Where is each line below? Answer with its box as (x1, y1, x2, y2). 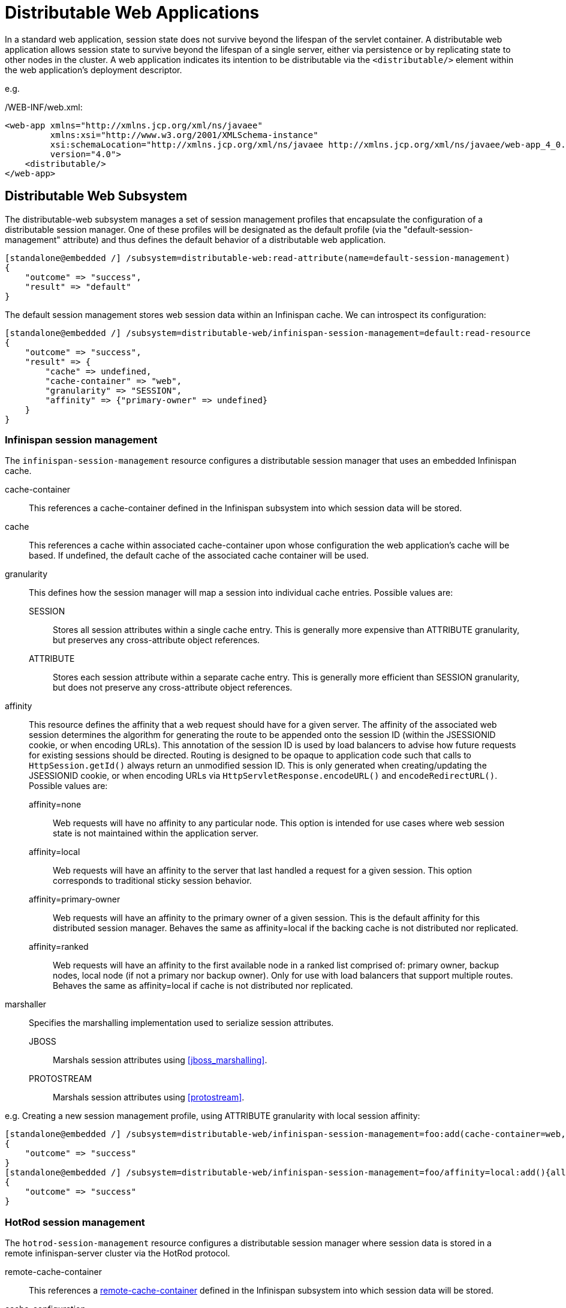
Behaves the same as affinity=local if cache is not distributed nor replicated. (53, 980, 353, 991)
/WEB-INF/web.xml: (5, 101, 83, 112)
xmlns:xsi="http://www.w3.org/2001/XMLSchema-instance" (50, 130, 318, 140)
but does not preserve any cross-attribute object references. (53, 682, 293, 693)
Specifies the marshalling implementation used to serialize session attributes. (29, 1018, 334, 1028)
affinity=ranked (29, 941, 89, 952)
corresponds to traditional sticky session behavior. (53, 875, 252, 886)
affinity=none (29, 799, 82, 810)
